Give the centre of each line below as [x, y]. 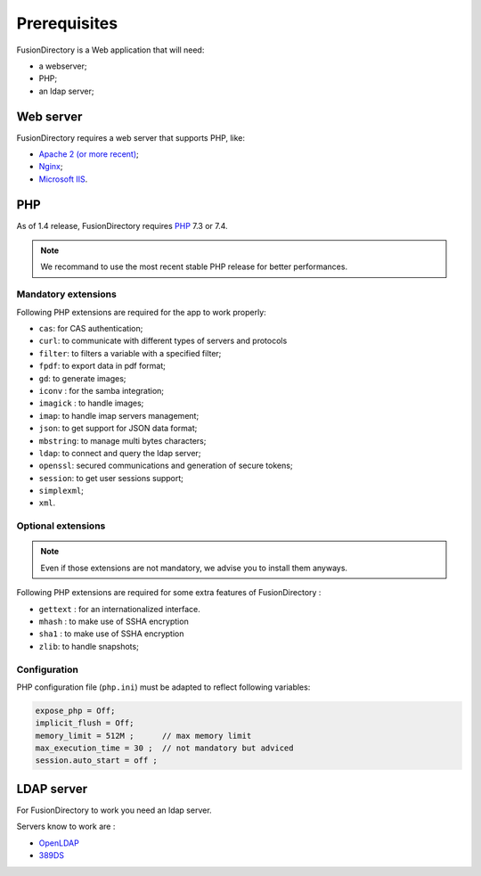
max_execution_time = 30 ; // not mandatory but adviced [164, 748]
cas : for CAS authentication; [91, 329]
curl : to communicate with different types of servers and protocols [163, 341]
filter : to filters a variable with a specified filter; [130, 353]
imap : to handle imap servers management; [119, 415]
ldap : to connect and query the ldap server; [120, 453]
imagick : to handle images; [91, 403]
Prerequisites [67, 23]
